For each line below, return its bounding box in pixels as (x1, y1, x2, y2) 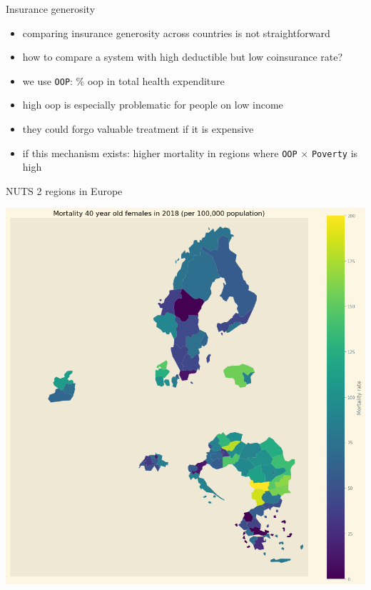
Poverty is (311, 145, 358, 160)
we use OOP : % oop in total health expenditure (22, 73, 225, 88)
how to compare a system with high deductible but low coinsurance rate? (22, 49, 343, 64)
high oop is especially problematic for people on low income (22, 97, 283, 112)
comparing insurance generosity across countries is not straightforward (22, 25, 330, 40)
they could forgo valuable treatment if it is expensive (22, 121, 254, 136)
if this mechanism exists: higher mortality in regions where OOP (22, 145, 298, 160)
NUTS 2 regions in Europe (6, 183, 123, 198)
